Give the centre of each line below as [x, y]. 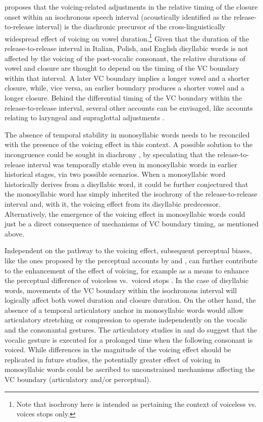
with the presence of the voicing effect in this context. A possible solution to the [129, 144]
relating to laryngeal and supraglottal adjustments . [85, 118]
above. [14, 233]
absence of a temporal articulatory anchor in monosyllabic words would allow [124, 310]
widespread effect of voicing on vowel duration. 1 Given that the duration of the [127, 37]
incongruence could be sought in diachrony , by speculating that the [110, 154]
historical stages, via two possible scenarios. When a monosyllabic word [115, 174]
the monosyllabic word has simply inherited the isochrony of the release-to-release [131, 194]
